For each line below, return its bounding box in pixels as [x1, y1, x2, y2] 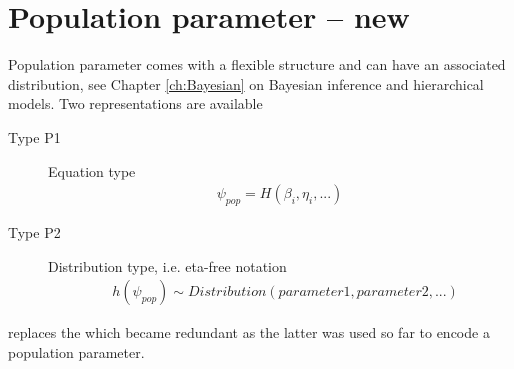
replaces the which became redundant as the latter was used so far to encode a [8, 322, 490, 343]
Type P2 [8, 221, 61, 242]
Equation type [48, 160, 136, 181]
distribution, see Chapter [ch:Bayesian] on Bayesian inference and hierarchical [8, 73, 484, 94]
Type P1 [8, 126, 61, 147]
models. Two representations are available [8, 93, 263, 114]
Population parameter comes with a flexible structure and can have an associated [8, 54, 506, 75]
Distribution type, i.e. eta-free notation [48, 255, 287, 276]
